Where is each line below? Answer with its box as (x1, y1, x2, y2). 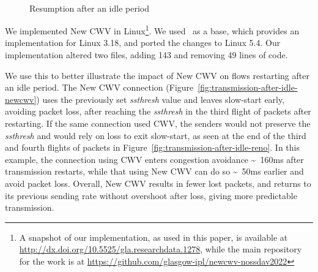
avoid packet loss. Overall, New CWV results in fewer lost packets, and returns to (5, 176, 311, 189)
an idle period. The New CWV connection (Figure (5, 81, 194, 94)
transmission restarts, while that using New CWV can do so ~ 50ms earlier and (5, 165, 304, 178)
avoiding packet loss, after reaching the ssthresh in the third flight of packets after (5, 105, 311, 118)
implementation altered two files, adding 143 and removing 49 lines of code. (5, 48, 288, 61)
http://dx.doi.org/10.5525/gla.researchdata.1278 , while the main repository (19, 243, 302, 255)
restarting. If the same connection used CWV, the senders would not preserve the (5, 117, 311, 129)
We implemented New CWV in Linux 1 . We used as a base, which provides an (5, 23, 300, 37)
